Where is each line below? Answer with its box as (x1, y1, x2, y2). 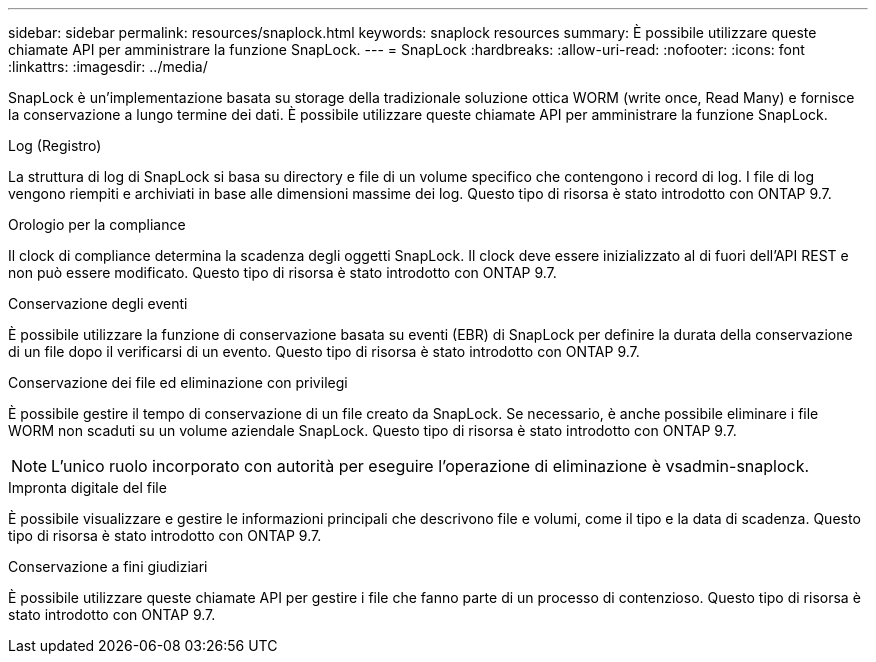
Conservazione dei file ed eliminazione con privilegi (8, 374, 348, 391)
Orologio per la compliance (8, 216, 186, 233)
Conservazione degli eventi (8, 295, 188, 312)
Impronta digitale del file (8, 479, 167, 496)
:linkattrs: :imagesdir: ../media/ (8, 58, 208, 75)
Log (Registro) (8, 137, 102, 154)
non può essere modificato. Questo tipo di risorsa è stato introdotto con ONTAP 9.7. (8, 264, 557, 281)
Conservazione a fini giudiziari (8, 558, 208, 575)
